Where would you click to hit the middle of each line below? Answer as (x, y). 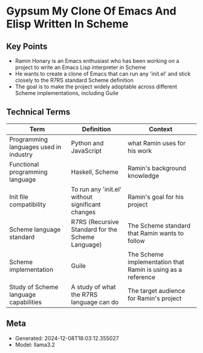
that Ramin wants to (156, 233)
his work (140, 151)
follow (136, 240)
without (82, 197)
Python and (87, 143)
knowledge (143, 176)
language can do (95, 302)
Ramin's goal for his (156, 197)
